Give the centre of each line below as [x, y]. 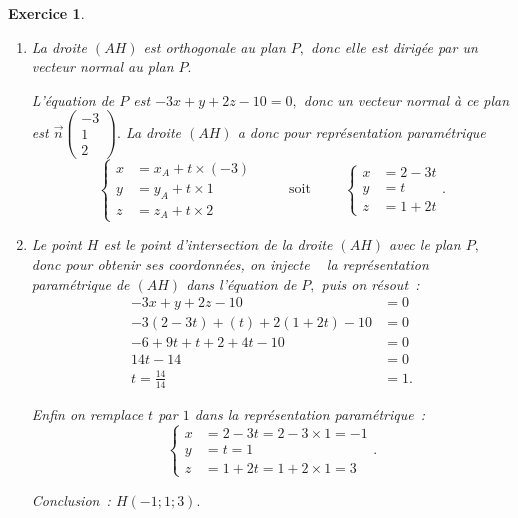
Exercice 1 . [46, 13]
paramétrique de [80, 283]
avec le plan [425, 244]
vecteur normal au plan [102, 66]
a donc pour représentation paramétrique [361, 131]
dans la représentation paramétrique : [310, 413]
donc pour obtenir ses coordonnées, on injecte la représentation [230, 263]
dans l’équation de [241, 283]
